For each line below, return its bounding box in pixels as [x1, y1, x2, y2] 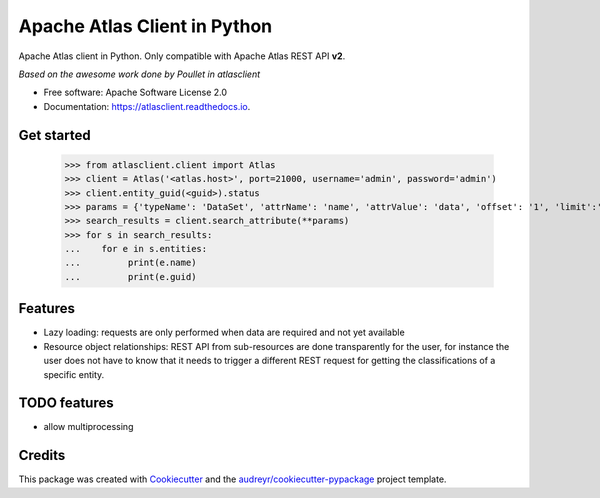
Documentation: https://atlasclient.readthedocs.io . [43, 100, 251, 112]
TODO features [18, 395, 114, 412]
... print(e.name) [64, 257, 197, 269]
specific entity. [43, 368, 105, 380]
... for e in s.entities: [64, 243, 208, 255]
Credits [18, 447, 66, 464]
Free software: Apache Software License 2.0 [43, 86, 228, 99]
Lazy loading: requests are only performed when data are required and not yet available [43, 326, 405, 339]
